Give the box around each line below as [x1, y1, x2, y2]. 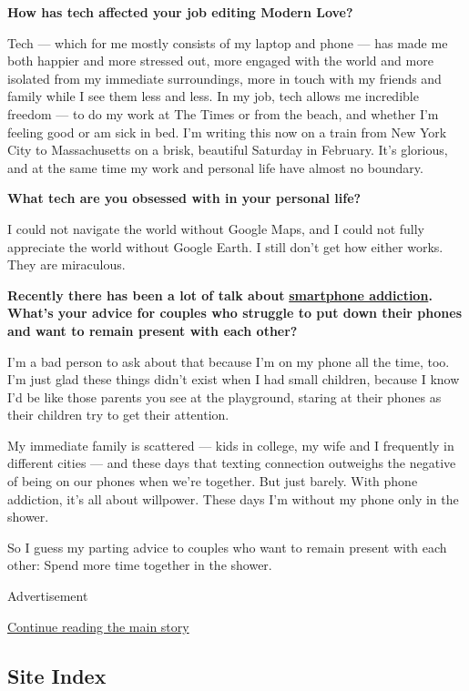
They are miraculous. [7, 255, 126, 274]
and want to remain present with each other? [7, 320, 298, 340]
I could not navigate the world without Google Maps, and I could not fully [7, 218, 424, 238]
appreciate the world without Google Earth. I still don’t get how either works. [7, 237, 444, 256]
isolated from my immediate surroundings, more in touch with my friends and [7, 68, 442, 87]
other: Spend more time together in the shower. [7, 555, 272, 574]
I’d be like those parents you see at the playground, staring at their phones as [7, 387, 442, 406]
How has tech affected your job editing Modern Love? [7, 3, 353, 21]
